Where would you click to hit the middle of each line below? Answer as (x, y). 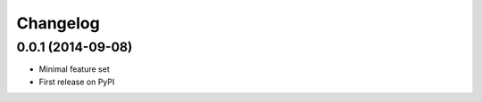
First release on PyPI (77, 82)
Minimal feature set (75, 69)
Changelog (58, 23)
